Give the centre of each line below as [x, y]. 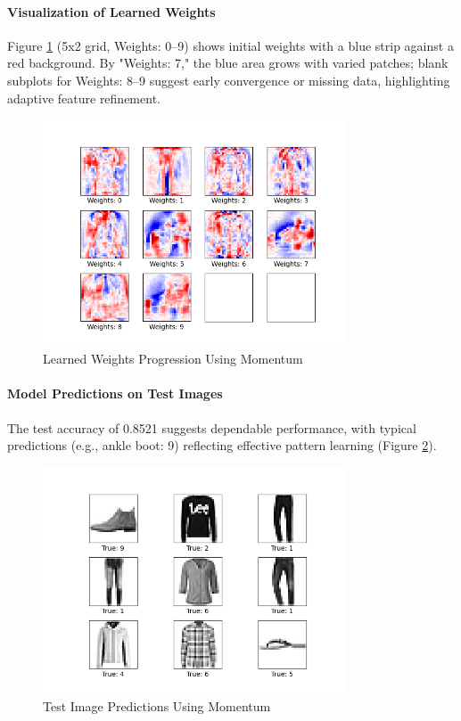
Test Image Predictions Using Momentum [157, 705]
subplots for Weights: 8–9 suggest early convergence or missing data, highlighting [229, 80]
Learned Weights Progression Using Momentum [173, 359]
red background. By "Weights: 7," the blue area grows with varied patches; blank [228, 63]
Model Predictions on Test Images [115, 393]
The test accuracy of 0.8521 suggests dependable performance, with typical [212, 427]
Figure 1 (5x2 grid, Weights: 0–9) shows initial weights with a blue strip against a [230, 45]
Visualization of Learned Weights [111, 11]
